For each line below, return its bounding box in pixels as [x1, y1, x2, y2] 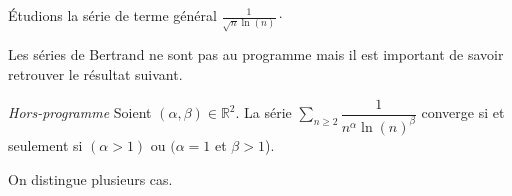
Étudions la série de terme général [8, 5, 217, 25]
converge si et [421, 102, 505, 123]
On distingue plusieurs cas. [8, 168, 173, 189]
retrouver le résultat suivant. [8, 63, 183, 84]
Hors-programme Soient [8, 102, 152, 123]
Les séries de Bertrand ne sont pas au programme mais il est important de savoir [8, 44, 504, 65]
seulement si [8, 134, 83, 155]
